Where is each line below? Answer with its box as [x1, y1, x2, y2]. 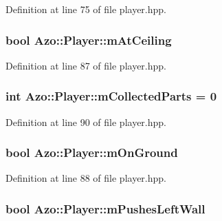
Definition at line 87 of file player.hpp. [5, 58, 166, 72]
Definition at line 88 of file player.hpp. [5, 171, 166, 185]
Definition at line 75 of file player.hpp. [5, 2, 166, 16]
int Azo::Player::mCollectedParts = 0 [5, 87, 217, 105]
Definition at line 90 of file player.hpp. [5, 114, 166, 129]
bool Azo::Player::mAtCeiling [5, 31, 172, 48]
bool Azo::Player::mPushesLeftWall [5, 200, 206, 217]
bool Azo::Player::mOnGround [5, 144, 178, 161]
